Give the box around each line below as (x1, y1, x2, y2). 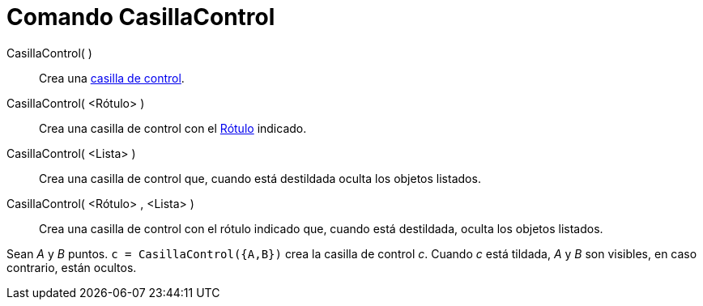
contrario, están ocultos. (6, 260, 137, 274)
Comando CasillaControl (6, 3, 275, 31)
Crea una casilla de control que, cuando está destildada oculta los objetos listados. (39, 171, 481, 185)
